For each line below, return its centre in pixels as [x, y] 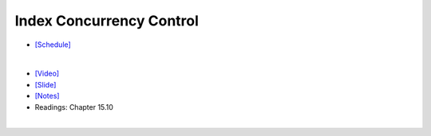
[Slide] [45, 84]
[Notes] [47, 96]
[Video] [47, 74]
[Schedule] [53, 45]
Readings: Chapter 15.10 [74, 107]
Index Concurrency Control [107, 21]
